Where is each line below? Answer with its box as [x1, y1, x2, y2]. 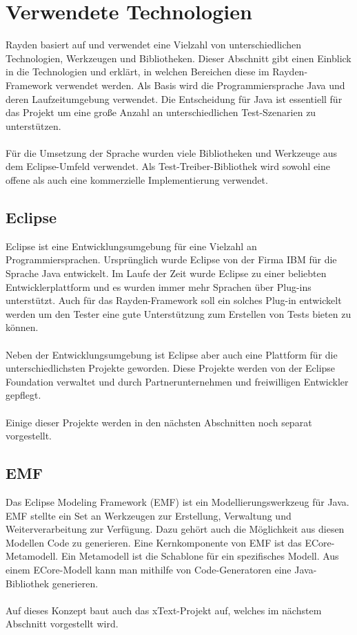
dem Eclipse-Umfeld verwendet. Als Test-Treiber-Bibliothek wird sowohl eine [6, 159, 330, 173]
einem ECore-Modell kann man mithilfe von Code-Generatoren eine [6, 562, 292, 576]
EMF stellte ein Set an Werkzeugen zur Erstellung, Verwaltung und [6, 508, 292, 522]
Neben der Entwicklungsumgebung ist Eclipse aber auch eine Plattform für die [6, 347, 338, 361]
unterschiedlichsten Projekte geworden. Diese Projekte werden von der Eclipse [6, 361, 336, 375]
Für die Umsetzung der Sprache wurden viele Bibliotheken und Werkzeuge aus [6, 145, 338, 160]
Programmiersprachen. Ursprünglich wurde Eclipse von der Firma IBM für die [6, 252, 337, 267]
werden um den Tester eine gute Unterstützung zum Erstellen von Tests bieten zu [6, 306, 351, 321]
